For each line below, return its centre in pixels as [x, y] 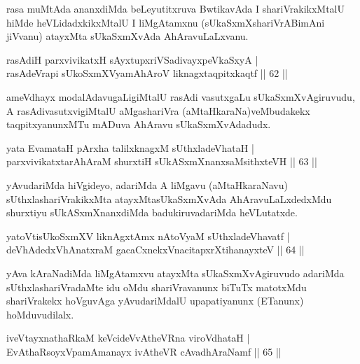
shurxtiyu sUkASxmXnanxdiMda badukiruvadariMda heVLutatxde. [152, 212]
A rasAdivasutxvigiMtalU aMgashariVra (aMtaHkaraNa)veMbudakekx [158, 110]
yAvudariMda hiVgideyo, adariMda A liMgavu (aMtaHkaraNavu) [147, 184]
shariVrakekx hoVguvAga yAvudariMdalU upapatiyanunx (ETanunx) [155, 301]
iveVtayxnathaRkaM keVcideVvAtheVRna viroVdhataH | [128, 338]
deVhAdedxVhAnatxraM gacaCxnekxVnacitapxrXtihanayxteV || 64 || [155, 250]
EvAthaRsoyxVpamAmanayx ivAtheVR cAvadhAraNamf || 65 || [144, 351]
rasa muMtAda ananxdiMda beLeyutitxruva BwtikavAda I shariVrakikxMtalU [175, 8]
